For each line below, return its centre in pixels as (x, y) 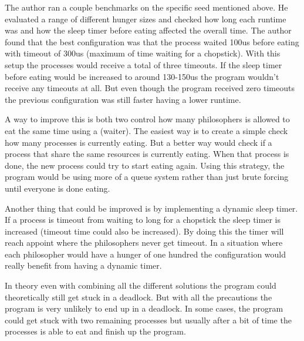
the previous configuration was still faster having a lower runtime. (123, 99)
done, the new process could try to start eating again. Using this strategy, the (145, 165)
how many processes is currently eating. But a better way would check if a (139, 142)
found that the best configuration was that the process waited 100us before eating (152, 41)
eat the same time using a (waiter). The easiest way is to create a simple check (146, 130)
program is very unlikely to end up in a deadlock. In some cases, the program (144, 308)
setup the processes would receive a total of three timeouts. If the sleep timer (143, 64)
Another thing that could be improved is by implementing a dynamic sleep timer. (151, 208)
